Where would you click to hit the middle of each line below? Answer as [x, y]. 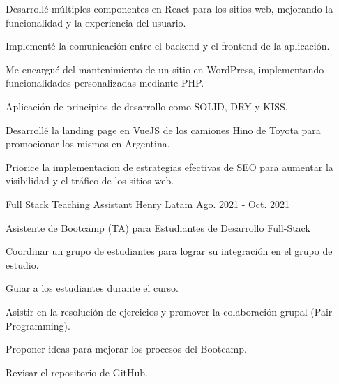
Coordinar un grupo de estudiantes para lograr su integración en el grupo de [169, 251]
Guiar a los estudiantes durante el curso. [92, 288]
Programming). [38, 325]
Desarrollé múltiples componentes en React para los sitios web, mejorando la [169, 8]
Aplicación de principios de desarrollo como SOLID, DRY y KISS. [147, 106]
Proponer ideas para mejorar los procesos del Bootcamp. [126, 349]
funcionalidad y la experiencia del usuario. [96, 22]
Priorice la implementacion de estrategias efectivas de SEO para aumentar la [169, 167]
